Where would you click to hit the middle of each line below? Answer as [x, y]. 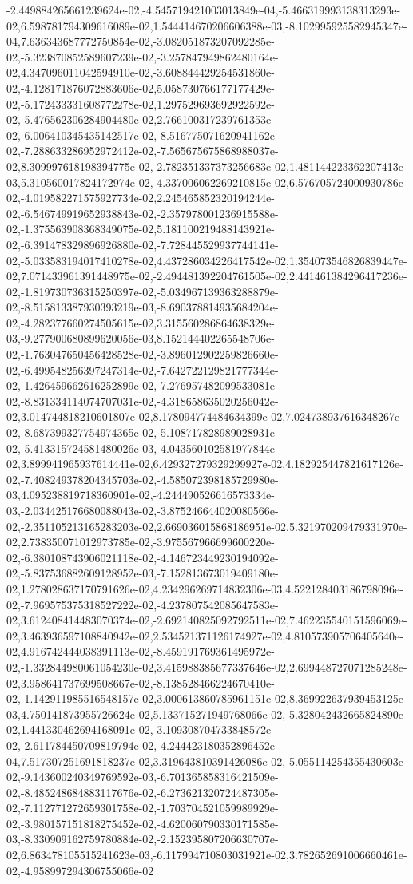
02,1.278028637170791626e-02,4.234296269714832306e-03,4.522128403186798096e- [205, 588]
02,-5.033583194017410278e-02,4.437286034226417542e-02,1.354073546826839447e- [207, 260]
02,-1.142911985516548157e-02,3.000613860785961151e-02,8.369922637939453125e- [207, 698]
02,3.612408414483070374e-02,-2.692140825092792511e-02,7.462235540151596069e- [207, 620]
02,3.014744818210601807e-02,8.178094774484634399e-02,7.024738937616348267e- [205, 416]
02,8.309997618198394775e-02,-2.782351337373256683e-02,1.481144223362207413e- [207, 166]
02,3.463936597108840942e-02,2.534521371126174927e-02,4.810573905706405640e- [205, 635]
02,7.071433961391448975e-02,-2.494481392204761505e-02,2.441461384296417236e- [207, 276]
